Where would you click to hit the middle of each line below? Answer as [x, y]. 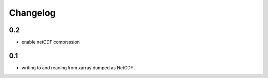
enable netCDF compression [51, 42]
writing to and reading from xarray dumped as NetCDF [77, 67]
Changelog [32, 13]
